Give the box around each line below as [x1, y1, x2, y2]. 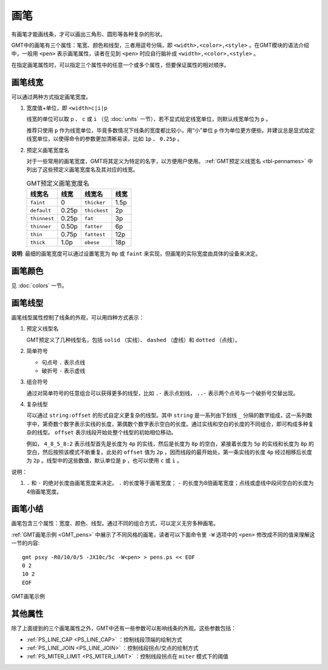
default [30, 207, 52, 214]
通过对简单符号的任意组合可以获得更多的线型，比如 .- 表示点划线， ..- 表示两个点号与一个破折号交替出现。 [26, 389, 299, 397]
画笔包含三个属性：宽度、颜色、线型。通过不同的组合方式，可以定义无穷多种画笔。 [11, 520, 219, 527]
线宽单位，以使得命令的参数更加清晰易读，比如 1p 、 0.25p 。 [26, 135, 183, 142]
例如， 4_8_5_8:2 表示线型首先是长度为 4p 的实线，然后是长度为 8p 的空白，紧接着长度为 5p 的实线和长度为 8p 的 [26, 440, 314, 447]
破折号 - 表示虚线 [41, 367, 86, 374]
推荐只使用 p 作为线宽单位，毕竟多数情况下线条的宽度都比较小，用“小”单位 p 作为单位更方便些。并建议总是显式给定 [26, 127, 315, 134]
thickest [84, 207, 109, 214]
